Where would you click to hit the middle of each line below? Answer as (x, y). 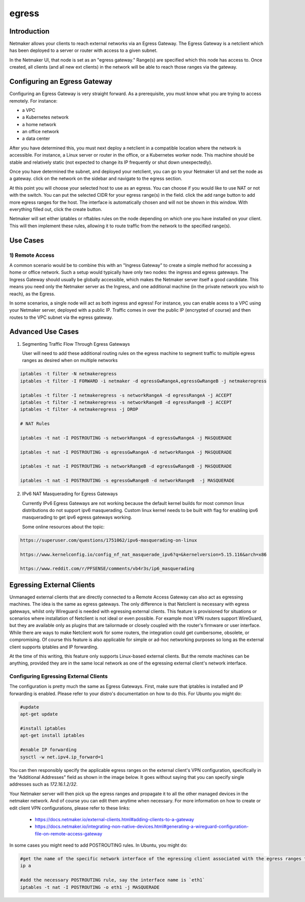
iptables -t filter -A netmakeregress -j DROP (79, 410)
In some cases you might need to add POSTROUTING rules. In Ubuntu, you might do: (98, 845)
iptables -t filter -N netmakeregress (68, 374)
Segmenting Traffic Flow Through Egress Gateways (76, 344)
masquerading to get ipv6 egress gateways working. (77, 517)
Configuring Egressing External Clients (58, 676)
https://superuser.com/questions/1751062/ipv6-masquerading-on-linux (109, 540)
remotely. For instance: (34, 101)
